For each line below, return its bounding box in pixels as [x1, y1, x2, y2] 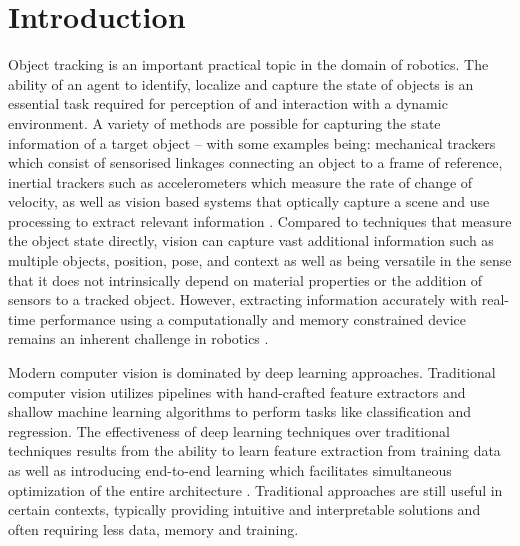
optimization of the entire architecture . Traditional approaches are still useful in [8, 479, 503, 500]
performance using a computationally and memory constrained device [39, 308, 467, 329]
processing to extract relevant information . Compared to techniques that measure [8, 210, 512, 231]
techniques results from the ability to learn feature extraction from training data [8, 440, 501, 461]
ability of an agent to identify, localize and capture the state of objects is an [8, 73, 474, 94]
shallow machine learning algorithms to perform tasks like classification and [8, 401, 472, 422]
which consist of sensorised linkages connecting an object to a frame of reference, [8, 152, 503, 173]
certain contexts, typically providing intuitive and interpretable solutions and [8, 499, 481, 520]
